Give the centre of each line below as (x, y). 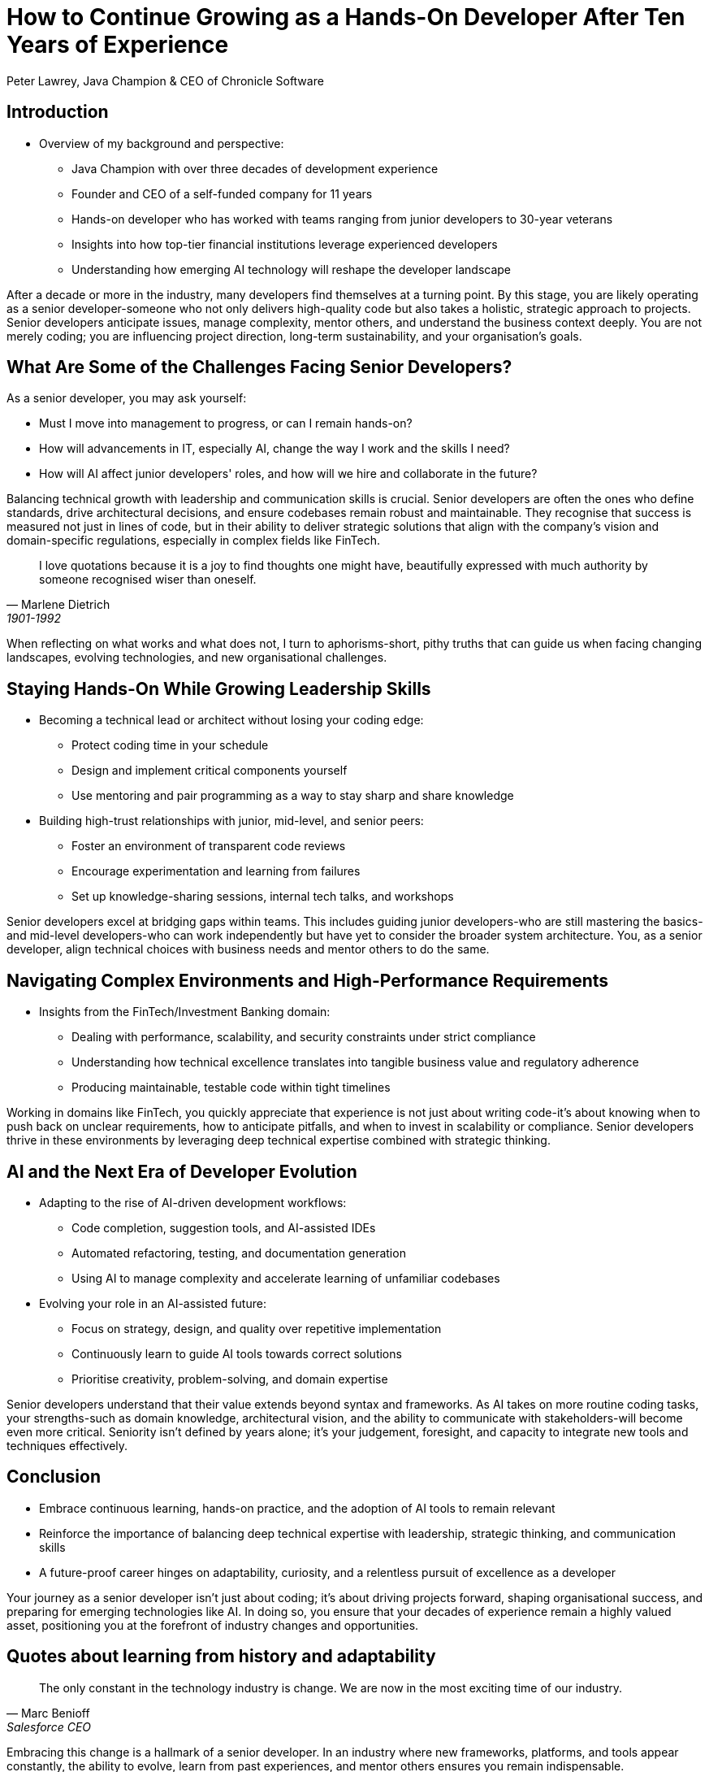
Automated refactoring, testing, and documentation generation (239, 1253)
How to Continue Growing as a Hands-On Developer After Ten (346, 17)
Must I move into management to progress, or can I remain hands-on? (226, 423)
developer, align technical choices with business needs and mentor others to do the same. (248, 949)
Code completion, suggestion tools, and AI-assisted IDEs (224, 1227)
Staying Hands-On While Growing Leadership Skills (219, 688)
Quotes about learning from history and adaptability (221, 1657)
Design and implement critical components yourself (210, 771)
